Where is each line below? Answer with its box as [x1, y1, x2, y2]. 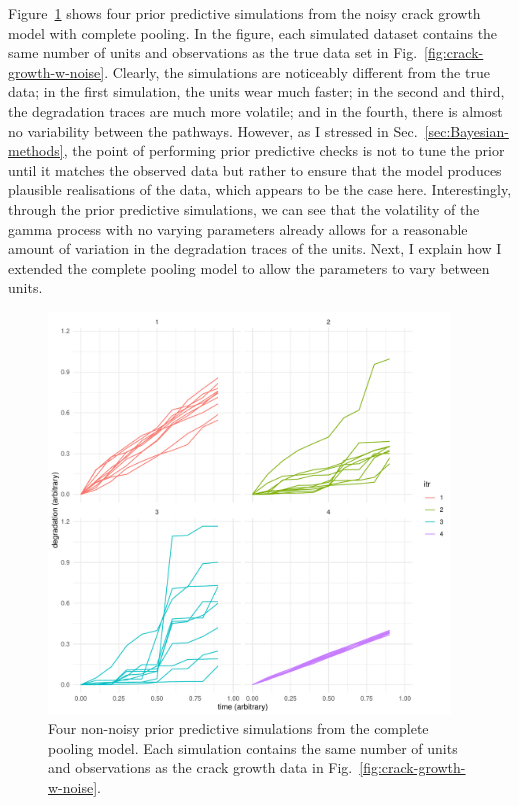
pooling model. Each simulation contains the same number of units [48, 737, 458, 758]
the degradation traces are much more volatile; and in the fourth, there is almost [8, 100, 503, 121]
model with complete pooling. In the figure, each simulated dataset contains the [8, 22, 498, 43]
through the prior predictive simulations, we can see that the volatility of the [8, 198, 480, 219]
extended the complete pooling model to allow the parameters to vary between [8, 257, 490, 278]
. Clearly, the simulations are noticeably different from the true [104, 61, 490, 82]
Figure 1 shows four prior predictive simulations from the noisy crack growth [8, 3, 481, 23]
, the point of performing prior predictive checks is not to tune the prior [63, 140, 505, 161]
